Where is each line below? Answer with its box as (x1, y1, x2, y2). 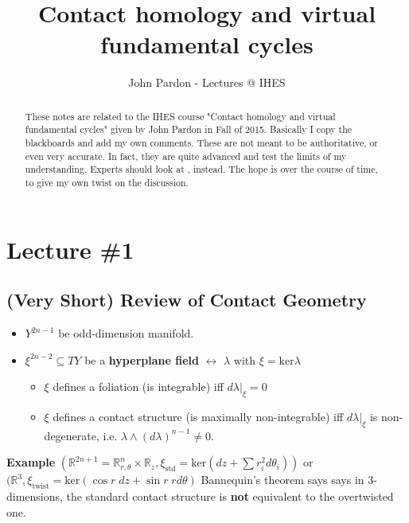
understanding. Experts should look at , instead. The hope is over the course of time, (25, 162, 378, 176)
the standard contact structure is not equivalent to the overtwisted (66, 488, 394, 505)
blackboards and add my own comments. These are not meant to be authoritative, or (25, 136, 379, 150)
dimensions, (6, 488, 63, 505)
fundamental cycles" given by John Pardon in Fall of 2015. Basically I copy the (25, 123, 353, 136)
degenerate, (44, 427, 99, 443)
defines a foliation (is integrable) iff (53, 378, 224, 395)
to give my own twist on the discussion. (25, 175, 189, 189)
